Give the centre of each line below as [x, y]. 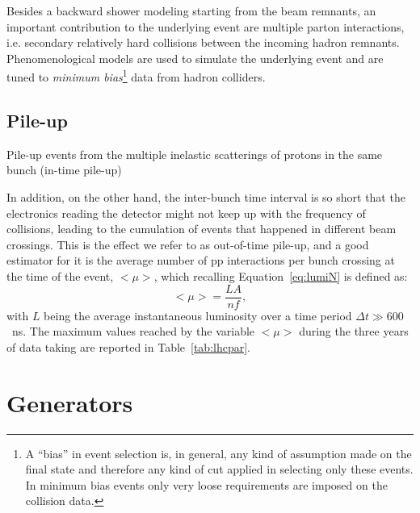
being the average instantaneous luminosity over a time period [198, 315]
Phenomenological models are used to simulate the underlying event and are [195, 58]
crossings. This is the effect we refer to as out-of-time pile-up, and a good [188, 244]
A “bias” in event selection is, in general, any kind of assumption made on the [218, 453]
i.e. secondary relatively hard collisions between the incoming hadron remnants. [203, 42]
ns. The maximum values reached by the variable [133, 331]
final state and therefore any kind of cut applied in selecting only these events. [219, 469]
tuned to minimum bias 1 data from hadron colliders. [136, 76]
